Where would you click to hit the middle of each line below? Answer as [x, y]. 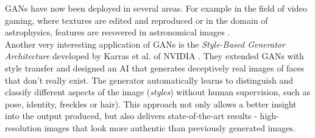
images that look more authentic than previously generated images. [170, 127]
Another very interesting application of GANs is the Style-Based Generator [145, 44]
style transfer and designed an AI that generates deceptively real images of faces [155, 67]
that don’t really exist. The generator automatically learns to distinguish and [149, 80]
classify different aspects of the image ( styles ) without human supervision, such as [158, 92]
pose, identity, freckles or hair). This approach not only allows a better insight [151, 103]
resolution [23, 127]
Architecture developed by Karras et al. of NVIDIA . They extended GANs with [154, 56]
